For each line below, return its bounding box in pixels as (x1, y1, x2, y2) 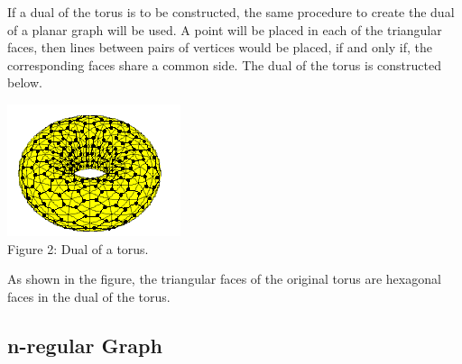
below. (7, 73, 42, 92)
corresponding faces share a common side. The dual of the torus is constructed (7, 55, 441, 74)
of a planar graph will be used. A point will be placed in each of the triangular (7, 20, 442, 39)
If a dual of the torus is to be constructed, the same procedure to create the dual (7, 3, 455, 21)
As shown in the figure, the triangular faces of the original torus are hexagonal (7, 269, 441, 288)
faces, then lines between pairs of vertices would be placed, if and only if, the (7, 38, 432, 57)
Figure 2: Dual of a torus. (7, 239, 149, 258)
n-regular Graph (7, 331, 162, 359)
